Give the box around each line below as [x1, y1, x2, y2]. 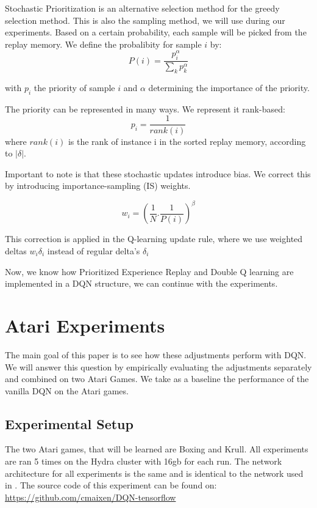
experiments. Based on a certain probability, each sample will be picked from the [5, 26, 307, 39]
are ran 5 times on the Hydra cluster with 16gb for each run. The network [5, 455, 282, 468]
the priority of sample [34, 81, 115, 94]
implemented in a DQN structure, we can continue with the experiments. [5, 277, 278, 290]
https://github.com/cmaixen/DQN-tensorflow [5, 490, 176, 503]
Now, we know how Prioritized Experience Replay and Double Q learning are [5, 265, 294, 278]
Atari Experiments [5, 312, 165, 337]
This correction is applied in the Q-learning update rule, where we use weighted [5, 232, 303, 245]
